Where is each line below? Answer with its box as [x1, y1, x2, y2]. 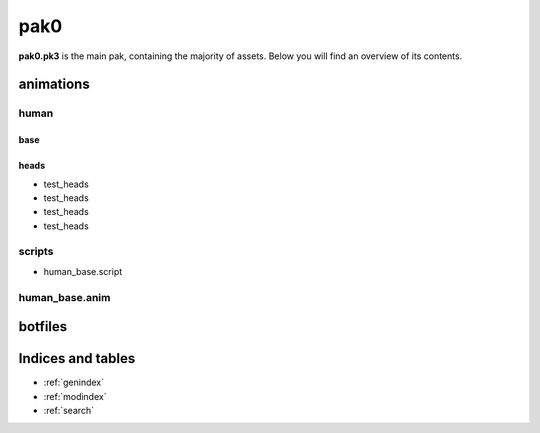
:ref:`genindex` [43, 376, 105, 389]
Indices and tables [18, 350, 136, 367]
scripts [18, 245, 54, 259]
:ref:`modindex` [43, 390, 107, 402]
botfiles [18, 318, 68, 335]
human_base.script [43, 265, 123, 277]
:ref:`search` [43, 405, 95, 417]
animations [18, 76, 90, 93]
